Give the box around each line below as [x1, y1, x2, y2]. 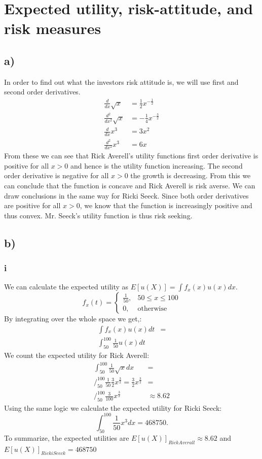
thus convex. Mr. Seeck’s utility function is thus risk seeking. [4, 210, 193, 220]
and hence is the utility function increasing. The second [70, 160, 243, 171]
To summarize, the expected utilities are [4, 432, 129, 443]
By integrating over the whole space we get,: [4, 313, 142, 324]
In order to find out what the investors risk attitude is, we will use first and [4, 76, 239, 87]
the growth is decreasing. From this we [130, 170, 251, 181]
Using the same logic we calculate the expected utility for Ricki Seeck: [4, 402, 222, 413]
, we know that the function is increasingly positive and [80, 200, 252, 211]
